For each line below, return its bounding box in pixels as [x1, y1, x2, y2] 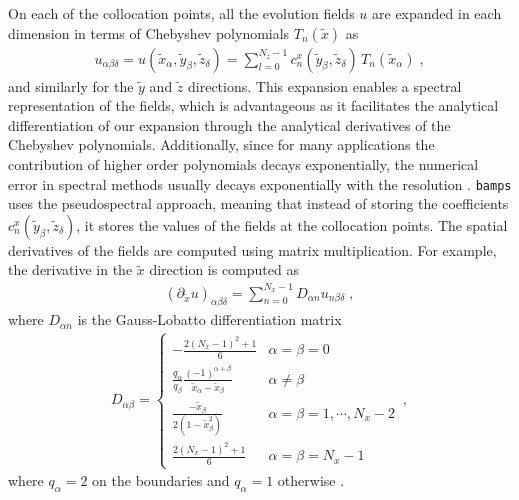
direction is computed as [149, 259, 299, 280]
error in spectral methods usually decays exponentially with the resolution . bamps [8, 173, 512, 194]
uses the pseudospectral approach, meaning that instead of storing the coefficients [8, 193, 509, 214]
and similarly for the [8, 75, 134, 96]
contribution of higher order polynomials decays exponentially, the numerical [8, 154, 479, 174]
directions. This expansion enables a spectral [188, 75, 462, 96]
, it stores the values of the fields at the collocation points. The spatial [76, 214, 508, 235]
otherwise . [277, 470, 345, 491]
